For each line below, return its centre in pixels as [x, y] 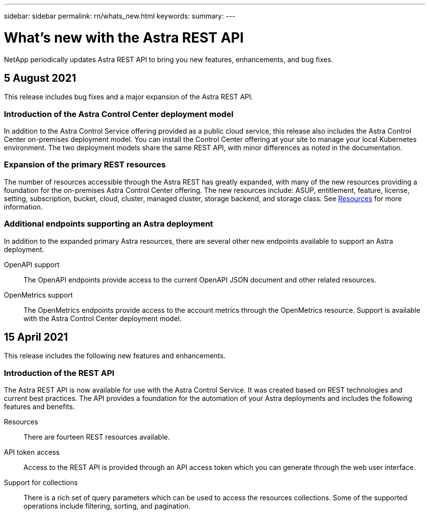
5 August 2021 [40, 78]
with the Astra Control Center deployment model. [103, 318]
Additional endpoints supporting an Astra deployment [109, 224]
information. [24, 207]
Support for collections [41, 483]
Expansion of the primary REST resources [85, 165]
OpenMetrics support [38, 295]
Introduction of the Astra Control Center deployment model [119, 114]
